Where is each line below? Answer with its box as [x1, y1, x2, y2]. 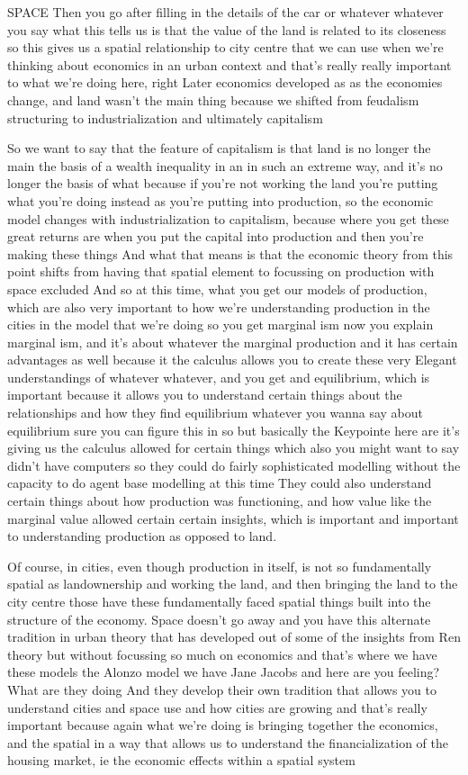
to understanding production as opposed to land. [7, 527, 277, 545]
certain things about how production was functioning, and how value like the [7, 491, 432, 510]
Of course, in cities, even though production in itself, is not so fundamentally [7, 556, 432, 575]
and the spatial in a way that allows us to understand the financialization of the [7, 733, 448, 752]
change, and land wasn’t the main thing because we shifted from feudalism [7, 90, 419, 109]
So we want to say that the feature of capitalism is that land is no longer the [7, 139, 431, 158]
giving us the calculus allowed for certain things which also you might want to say [7, 438, 460, 457]
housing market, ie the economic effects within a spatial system [7, 751, 355, 770]
